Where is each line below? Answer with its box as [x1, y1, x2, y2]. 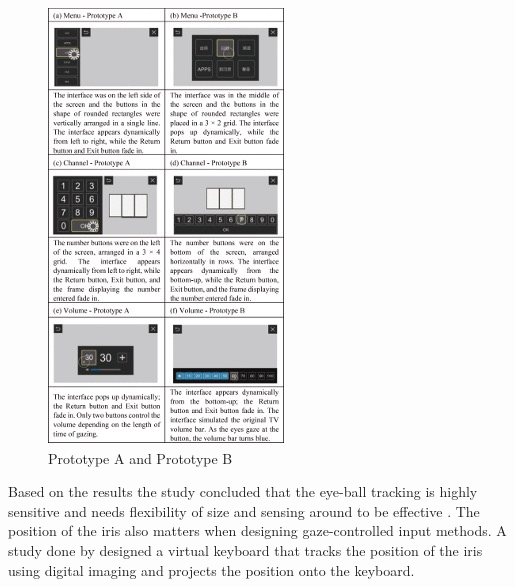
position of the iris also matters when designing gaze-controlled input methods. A [8, 520, 507, 541]
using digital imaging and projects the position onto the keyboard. [8, 559, 415, 580]
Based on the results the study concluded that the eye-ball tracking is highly [8, 481, 478, 502]
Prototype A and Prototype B [48, 447, 233, 468]
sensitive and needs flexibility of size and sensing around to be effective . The [8, 500, 480, 521]
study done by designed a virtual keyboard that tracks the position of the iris [8, 539, 483, 560]
